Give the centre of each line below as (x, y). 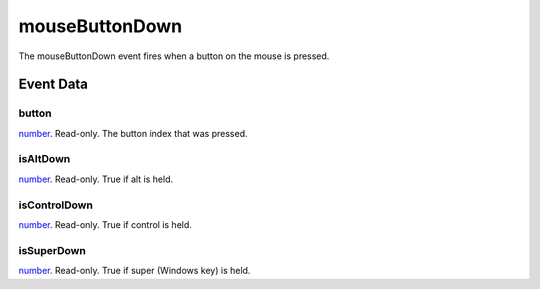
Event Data (53, 84)
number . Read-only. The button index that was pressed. (133, 133)
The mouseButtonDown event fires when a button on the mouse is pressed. (174, 56)
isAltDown (44, 159)
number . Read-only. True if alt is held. (96, 179)
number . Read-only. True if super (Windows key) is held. (134, 271)
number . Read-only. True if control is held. (105, 224)
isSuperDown (52, 250)
